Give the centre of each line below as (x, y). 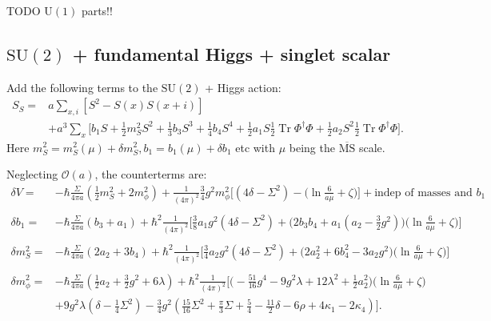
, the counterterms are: (151, 174)
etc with (255, 147)
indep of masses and (423, 193)
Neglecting (32, 174)
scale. (372, 147)
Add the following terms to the (82, 87)
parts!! (97, 10)
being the (312, 147)
